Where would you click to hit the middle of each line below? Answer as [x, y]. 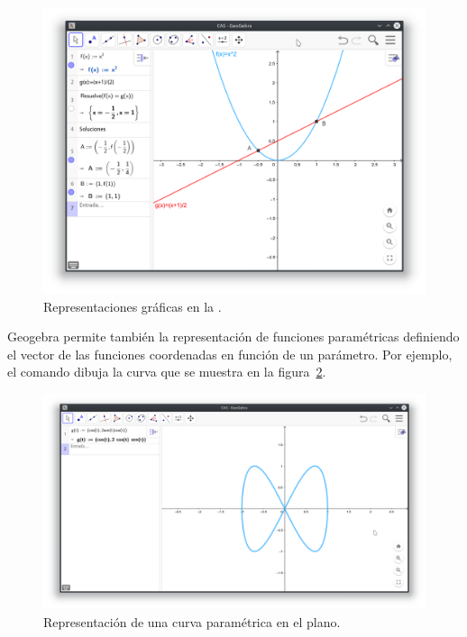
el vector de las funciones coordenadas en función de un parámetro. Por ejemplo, [230, 354]
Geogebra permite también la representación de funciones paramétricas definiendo [233, 337]
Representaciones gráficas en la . [133, 306]
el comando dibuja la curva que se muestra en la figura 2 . [167, 372]
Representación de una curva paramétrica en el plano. [192, 621]
